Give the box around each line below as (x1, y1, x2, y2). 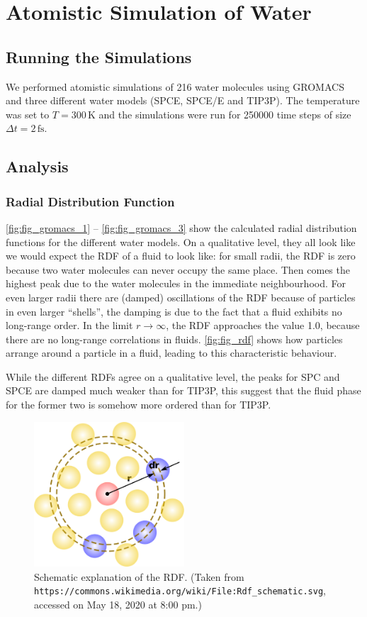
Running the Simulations (6, 45, 192, 67)
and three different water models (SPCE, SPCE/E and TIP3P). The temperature (6, 93, 360, 108)
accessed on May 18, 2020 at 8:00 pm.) (34, 596, 202, 611)
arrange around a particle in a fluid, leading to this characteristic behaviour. (6, 345, 337, 360)
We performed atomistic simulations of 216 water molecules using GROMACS (6, 79, 344, 94)
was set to (6, 106, 50, 121)
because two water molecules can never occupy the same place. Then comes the (6, 262, 350, 277)
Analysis (6, 155, 69, 177)
